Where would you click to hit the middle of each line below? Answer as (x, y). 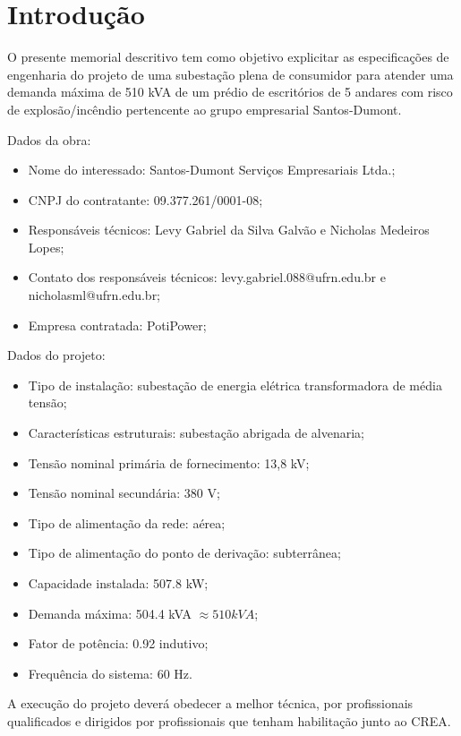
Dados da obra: (49, 139)
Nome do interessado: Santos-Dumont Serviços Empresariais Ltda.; (212, 170)
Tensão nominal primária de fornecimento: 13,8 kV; (169, 462)
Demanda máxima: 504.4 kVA (110, 613)
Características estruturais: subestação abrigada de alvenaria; (196, 433)
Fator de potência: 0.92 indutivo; (118, 643)
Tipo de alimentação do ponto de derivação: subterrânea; (184, 553)
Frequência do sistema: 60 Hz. (110, 673)
